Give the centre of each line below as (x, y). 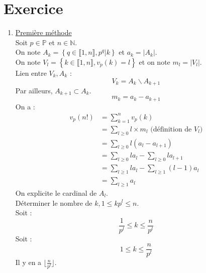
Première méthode (43, 32)
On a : (25, 106)
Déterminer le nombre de (54, 202)
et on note (154, 61)
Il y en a (28, 262)
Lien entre (31, 73)
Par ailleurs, (34, 90)
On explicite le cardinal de (56, 192)
